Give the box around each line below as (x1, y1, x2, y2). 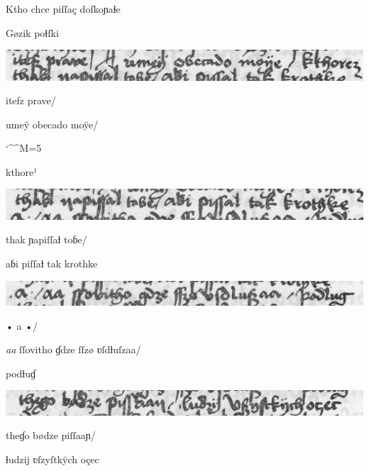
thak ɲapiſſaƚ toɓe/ (6, 232, 87, 247)
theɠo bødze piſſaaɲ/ (6, 428, 96, 443)
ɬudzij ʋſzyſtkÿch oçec (6, 452, 99, 466)
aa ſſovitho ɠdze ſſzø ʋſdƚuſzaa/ (6, 342, 141, 357)
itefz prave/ (6, 93, 56, 108)
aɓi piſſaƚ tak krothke (6, 255, 98, 270)
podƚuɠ (6, 365, 36, 380)
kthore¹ (6, 164, 38, 179)
